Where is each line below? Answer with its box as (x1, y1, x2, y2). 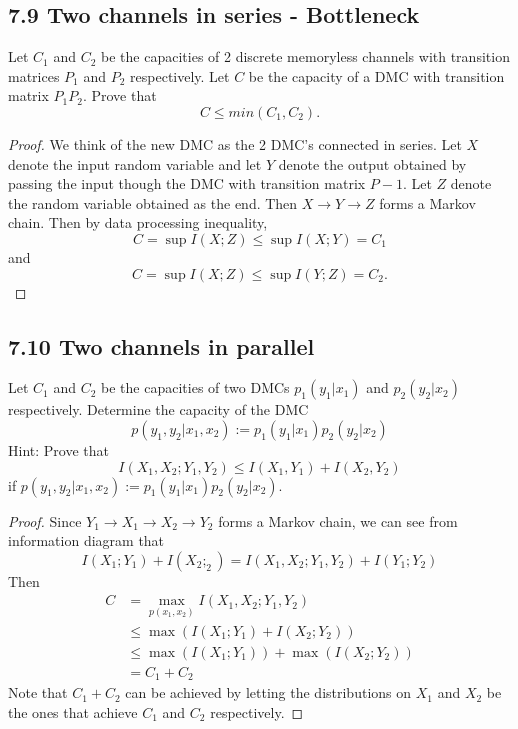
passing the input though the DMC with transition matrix (8, 173, 366, 194)
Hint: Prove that (8, 439, 109, 460)
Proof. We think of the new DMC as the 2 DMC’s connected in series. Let (8, 133, 462, 154)
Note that (8, 682, 68, 703)
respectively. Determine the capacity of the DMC (8, 399, 309, 420)
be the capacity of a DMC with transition (248, 65, 505, 86)
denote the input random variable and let (8, 153, 262, 174)
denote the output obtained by (278, 153, 467, 174)
